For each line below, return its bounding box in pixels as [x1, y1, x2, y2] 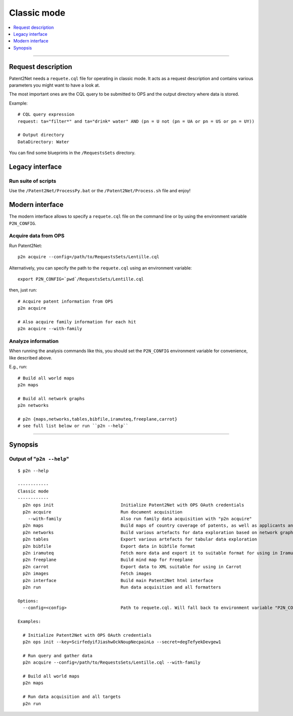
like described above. [9, 355, 52, 360]
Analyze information [9, 338, 59, 345]
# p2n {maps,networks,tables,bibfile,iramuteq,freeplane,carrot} [18, 416, 178, 422]
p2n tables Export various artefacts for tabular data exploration [22, 537, 257, 542]
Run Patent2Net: [9, 243, 42, 248]
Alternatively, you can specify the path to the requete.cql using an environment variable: [9, 265, 192, 271]
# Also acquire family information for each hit [18, 319, 136, 325]
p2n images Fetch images [22, 571, 152, 577]
